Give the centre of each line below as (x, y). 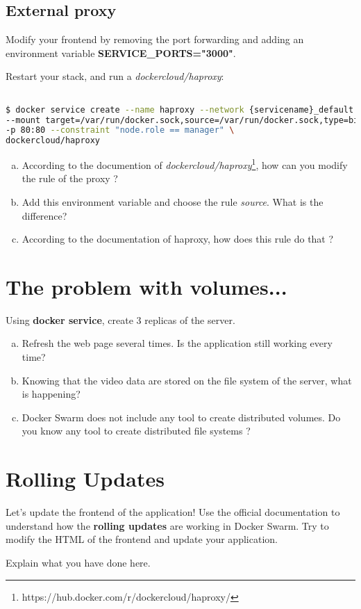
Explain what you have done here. (78, 562)
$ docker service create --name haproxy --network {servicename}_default (180, 109)
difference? (44, 215)
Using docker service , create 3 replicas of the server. (120, 319)
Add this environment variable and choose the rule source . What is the (173, 201)
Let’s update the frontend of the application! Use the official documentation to (173, 512)
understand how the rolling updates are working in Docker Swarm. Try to (167, 525)
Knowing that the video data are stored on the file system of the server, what (187, 380)
